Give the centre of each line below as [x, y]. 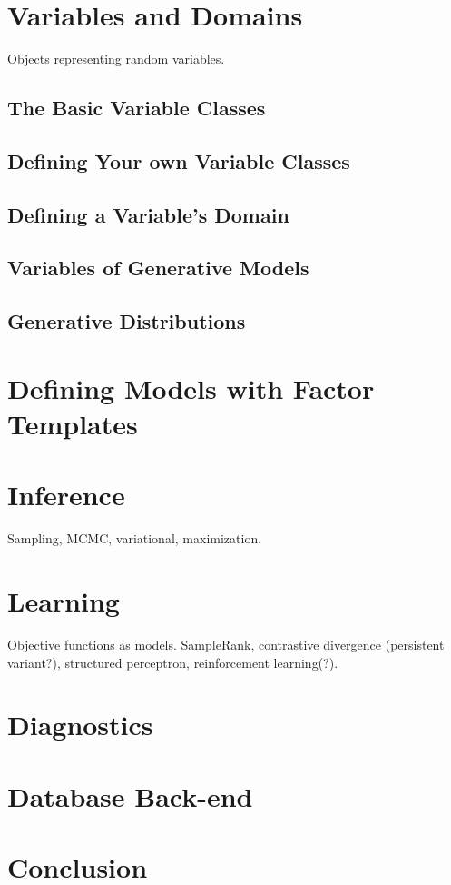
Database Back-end [130, 796]
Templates [73, 423]
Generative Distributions [127, 321]
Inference [66, 495]
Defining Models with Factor [191, 388]
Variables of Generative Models [158, 268]
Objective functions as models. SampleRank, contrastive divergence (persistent [226, 645]
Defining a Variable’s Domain [148, 214]
